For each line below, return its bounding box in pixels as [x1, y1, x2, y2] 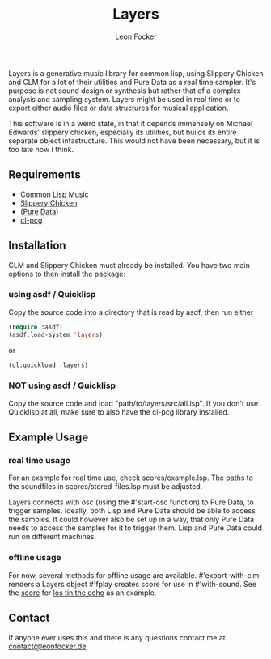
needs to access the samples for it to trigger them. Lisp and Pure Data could [8, 523, 263, 533]
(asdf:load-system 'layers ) [8, 330, 104, 338]
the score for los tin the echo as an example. [8, 588, 157, 597]
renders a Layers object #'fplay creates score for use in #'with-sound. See [8, 579, 257, 589]
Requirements [8, 168, 81, 182]
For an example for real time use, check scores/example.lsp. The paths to [8, 473, 253, 483]
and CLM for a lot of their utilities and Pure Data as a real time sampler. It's [8, 77, 256, 87]
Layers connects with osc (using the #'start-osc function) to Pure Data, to [8, 497, 254, 507]
